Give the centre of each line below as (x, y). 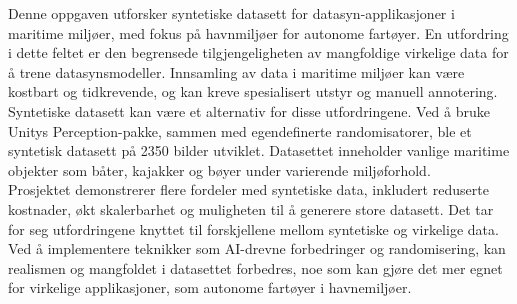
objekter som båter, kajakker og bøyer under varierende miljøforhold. (219, 169)
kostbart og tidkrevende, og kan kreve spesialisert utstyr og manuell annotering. (253, 91)
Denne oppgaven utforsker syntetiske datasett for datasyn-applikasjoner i (231, 13)
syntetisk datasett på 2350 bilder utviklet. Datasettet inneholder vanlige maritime (259, 150)
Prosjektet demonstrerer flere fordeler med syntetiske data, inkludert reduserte (248, 189)
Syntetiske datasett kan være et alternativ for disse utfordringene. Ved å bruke (249, 110)
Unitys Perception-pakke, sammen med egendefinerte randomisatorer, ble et (240, 130)
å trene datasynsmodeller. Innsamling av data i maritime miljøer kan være (236, 71)
